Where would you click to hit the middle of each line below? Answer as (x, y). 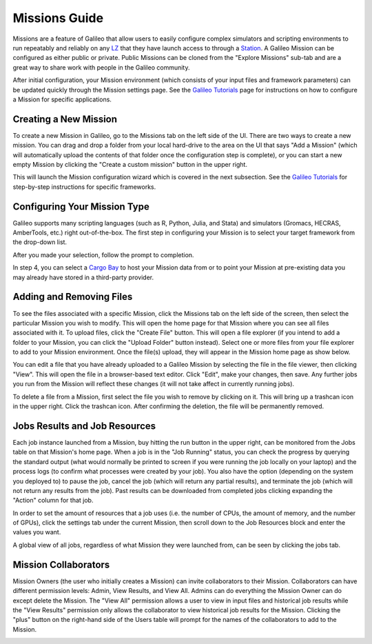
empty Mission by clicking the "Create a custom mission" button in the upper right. (130, 164)
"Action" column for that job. (53, 501)
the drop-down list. (40, 242)
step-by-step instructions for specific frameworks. (84, 187)
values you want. (37, 532)
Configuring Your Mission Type (81, 207)
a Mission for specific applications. (62, 99)
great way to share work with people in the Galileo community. (101, 67)
